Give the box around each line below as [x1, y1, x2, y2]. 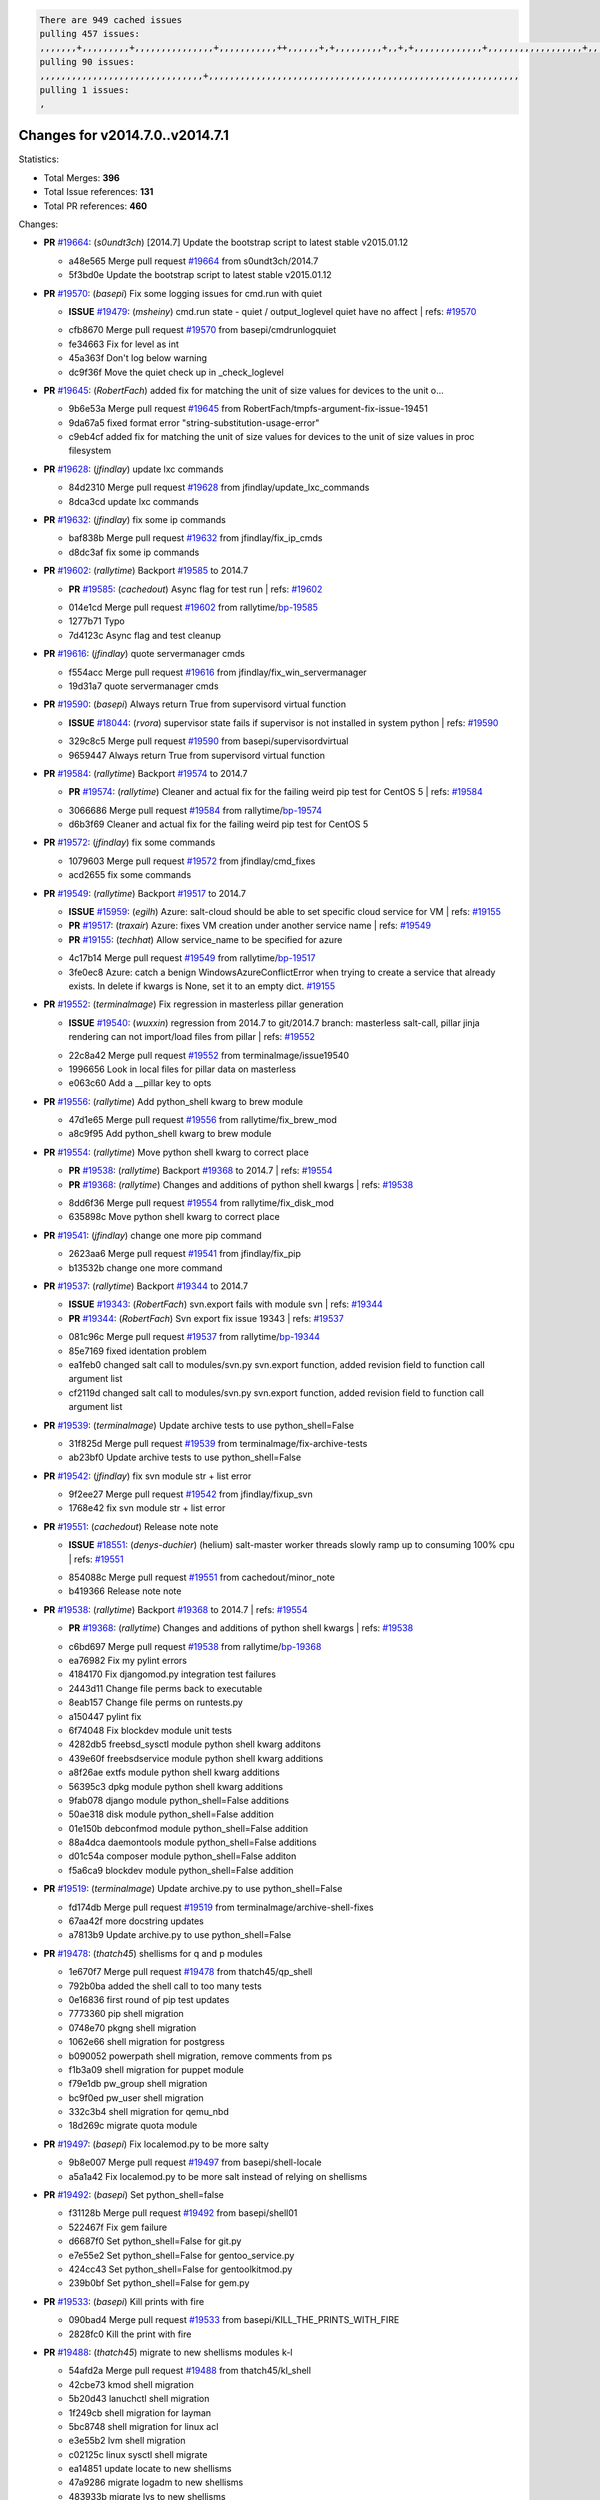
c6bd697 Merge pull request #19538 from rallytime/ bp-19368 [68, 1640, 322, 1652]
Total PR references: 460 [43, 200, 148, 212]
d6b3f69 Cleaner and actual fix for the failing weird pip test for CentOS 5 [68, 818, 369, 830]
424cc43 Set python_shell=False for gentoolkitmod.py [68, 2263, 293, 2275]
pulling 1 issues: [39, 84, 130, 95]
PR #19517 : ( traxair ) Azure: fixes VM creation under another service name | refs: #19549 [68, 920, 432, 932]
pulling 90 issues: [39, 56, 135, 67]
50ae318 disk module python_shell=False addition [68, 1808, 274, 1820]
